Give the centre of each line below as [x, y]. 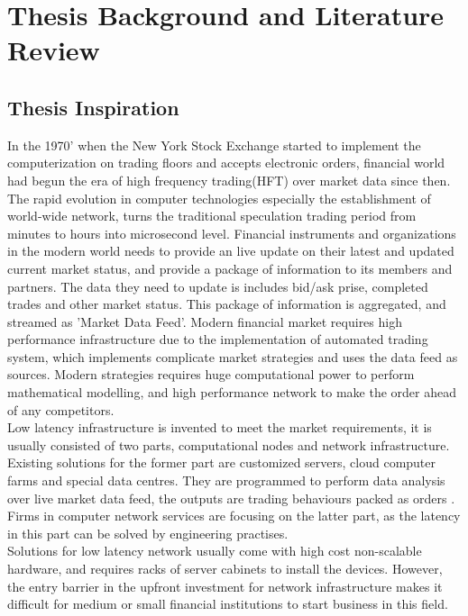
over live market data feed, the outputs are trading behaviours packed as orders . [231, 498]
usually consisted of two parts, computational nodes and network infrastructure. [229, 444]
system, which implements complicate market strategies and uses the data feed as [233, 356]
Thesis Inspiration [93, 107]
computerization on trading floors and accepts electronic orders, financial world [226, 163]
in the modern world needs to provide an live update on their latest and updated [231, 251]
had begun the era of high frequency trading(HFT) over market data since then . [229, 180]
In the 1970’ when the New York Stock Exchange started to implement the [214, 145]
